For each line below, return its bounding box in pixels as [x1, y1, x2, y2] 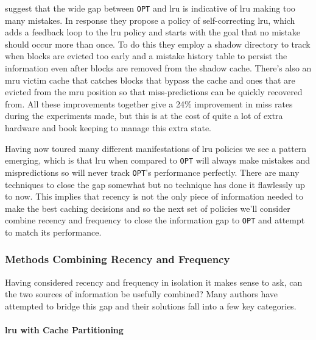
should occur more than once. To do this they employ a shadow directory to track [5, 37, 311, 50]
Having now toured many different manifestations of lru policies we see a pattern [5, 142, 307, 154]
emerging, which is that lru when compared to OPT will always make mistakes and [5, 154, 310, 167]
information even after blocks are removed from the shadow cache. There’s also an [5, 62, 312, 74]
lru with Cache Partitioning [5, 324, 124, 336]
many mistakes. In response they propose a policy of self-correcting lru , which [5, 13, 295, 26]
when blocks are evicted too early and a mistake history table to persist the [5, 49, 287, 62]
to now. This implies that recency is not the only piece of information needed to [5, 190, 303, 203]
